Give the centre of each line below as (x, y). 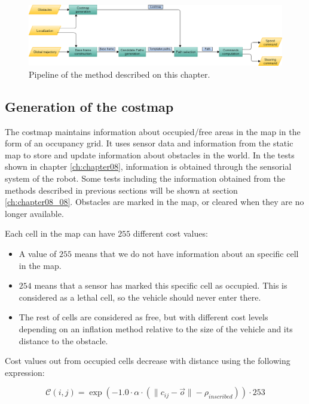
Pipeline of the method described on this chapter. (120, 74)
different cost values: (170, 233)
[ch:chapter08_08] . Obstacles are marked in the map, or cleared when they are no (154, 202)
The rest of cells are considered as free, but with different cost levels (143, 317)
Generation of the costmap (89, 106)
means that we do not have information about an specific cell (186, 253)
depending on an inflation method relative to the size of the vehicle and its (156, 328)
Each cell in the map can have (60, 233)
